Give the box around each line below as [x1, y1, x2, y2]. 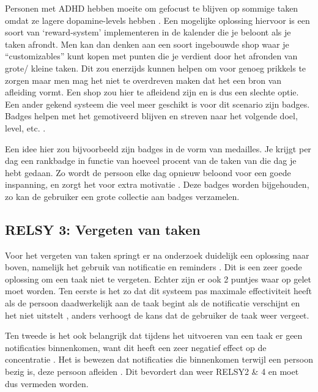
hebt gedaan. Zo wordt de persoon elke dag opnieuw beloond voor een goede [5, 166, 291, 179]
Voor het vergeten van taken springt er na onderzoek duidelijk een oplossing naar [5, 248, 309, 261]
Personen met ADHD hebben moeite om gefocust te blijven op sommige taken [5, 2, 298, 14]
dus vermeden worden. [5, 377, 89, 390]
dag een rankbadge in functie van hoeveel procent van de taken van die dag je [5, 154, 297, 167]
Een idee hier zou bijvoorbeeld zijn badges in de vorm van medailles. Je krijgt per [5, 142, 311, 155]
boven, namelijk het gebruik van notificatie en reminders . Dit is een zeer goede [5, 261, 302, 273]
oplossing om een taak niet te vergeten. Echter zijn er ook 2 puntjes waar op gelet [5, 272, 312, 285]
